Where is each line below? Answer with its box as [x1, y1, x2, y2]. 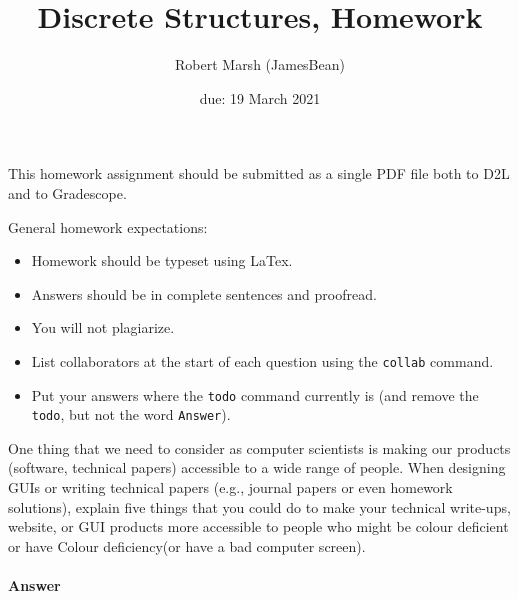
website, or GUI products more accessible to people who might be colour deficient [8, 516, 509, 537]
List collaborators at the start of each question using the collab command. [31, 350, 494, 371]
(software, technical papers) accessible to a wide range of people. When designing [8, 457, 506, 478]
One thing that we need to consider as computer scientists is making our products [8, 437, 511, 458]
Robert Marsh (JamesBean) [175, 54, 345, 75]
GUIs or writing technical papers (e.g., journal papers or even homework [8, 477, 453, 498]
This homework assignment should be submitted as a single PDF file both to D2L [8, 163, 510, 184]
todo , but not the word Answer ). [31, 404, 231, 425]
